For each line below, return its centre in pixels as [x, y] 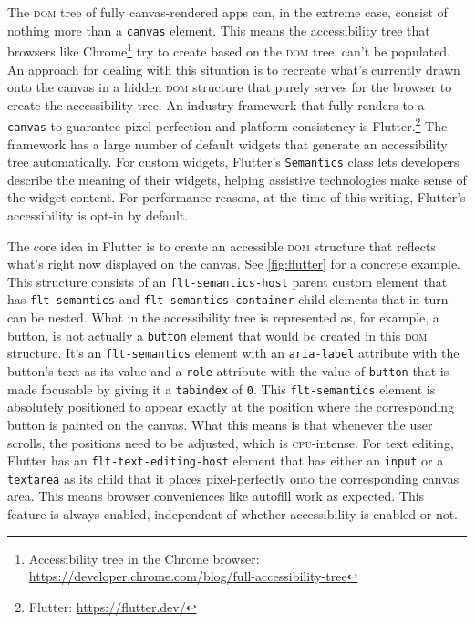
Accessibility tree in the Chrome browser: [144, 558]
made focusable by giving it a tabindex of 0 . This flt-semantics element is [222, 388]
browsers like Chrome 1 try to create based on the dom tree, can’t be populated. [229, 50]
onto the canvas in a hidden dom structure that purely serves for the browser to [230, 87]
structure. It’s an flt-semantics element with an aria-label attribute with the [233, 353]
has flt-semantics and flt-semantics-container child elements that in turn [228, 299]
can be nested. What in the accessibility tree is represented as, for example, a [223, 317]
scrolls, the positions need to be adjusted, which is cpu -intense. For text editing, [231, 442]
